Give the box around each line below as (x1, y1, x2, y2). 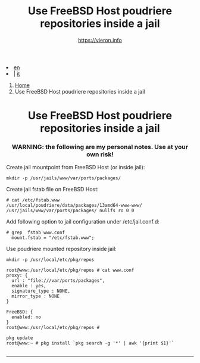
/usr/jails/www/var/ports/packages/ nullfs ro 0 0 (6, 207, 135, 214)
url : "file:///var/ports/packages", (11, 278, 105, 284)
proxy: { (6, 272, 28, 278)
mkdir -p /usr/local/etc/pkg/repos (6, 257, 95, 263)
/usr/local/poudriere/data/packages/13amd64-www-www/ (6, 203, 143, 209)
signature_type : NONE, (11, 288, 70, 294)
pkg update (6, 335, 33, 341)
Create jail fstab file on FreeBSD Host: (6, 186, 99, 193)
